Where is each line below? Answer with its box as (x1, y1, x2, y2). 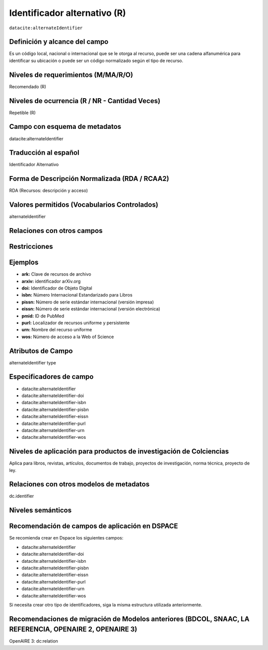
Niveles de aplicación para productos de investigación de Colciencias (9, 447, 229, 456)
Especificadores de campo (9, 372, 94, 381)
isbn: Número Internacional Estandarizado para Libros (21, 292, 133, 298)
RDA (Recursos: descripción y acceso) (9, 187, 88, 193)
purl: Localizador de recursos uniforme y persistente (21, 320, 130, 326)
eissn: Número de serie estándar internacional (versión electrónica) (21, 306, 161, 312)
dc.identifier (9, 493, 34, 499)
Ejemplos (9, 258, 39, 267)
